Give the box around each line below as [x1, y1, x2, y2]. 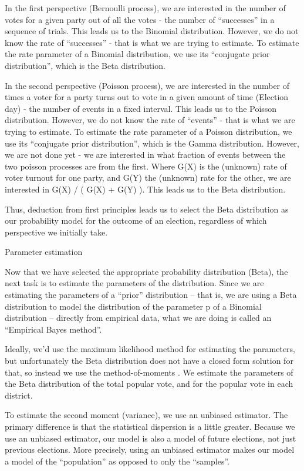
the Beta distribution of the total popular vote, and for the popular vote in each [5, 377, 293, 390]
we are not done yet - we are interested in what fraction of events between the [5, 148, 286, 161]
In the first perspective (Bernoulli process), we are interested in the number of [5, 2, 286, 14]
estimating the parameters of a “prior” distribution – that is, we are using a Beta [5, 288, 297, 301]
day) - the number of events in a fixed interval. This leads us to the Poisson [5, 102, 277, 114]
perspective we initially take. [5, 225, 108, 238]
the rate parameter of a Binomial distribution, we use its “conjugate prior [5, 48, 270, 60]
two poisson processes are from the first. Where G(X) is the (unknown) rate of [5, 160, 287, 172]
